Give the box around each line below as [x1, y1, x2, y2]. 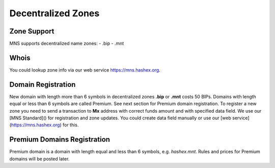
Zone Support [9, 27, 54, 36]
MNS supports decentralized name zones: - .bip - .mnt [9, 41, 124, 47]
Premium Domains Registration [9, 135, 111, 144]
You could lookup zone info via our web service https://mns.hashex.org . [9, 66, 160, 73]
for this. [62, 122, 79, 128]
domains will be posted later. [9, 155, 70, 162]
